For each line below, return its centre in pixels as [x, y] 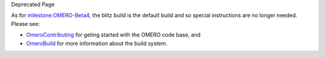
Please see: [26, 23]
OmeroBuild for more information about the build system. [97, 43]
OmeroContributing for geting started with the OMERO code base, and [113, 35]
